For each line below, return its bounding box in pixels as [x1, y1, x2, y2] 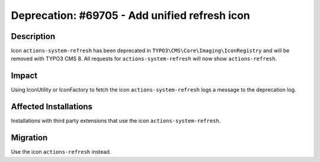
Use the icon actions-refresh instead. [11, 148, 111, 155]
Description [11, 31, 56, 41]
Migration [11, 133, 48, 143]
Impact [11, 71, 38, 81]
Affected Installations [11, 102, 93, 112]
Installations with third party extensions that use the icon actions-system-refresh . [11, 117, 221, 124]
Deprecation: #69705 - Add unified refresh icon [11, 9, 250, 22]
